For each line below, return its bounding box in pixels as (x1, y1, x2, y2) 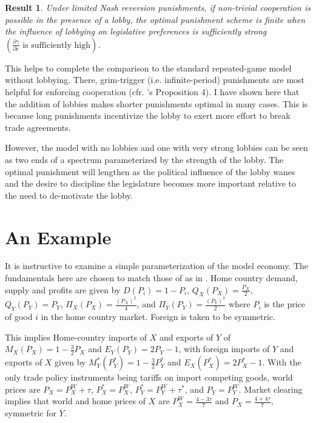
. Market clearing (238, 382, 303, 395)
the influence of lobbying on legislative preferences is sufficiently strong (5, 25, 267, 38)
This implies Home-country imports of (5, 330, 147, 343)
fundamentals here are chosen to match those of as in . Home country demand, (5, 271, 298, 284)
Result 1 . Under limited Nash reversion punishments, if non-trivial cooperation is (5, 1, 311, 13)
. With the (262, 356, 301, 368)
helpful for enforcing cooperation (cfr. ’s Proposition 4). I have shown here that (5, 85, 300, 98)
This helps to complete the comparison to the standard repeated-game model (5, 61, 292, 74)
